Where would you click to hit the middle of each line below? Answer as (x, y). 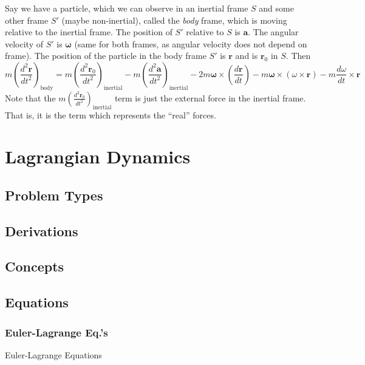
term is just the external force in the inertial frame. (210, 97)
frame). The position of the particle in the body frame (106, 56)
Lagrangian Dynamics (98, 156)
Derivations (42, 230)
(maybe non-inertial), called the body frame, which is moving (174, 20)
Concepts (35, 266)
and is (247, 56)
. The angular (273, 32)
